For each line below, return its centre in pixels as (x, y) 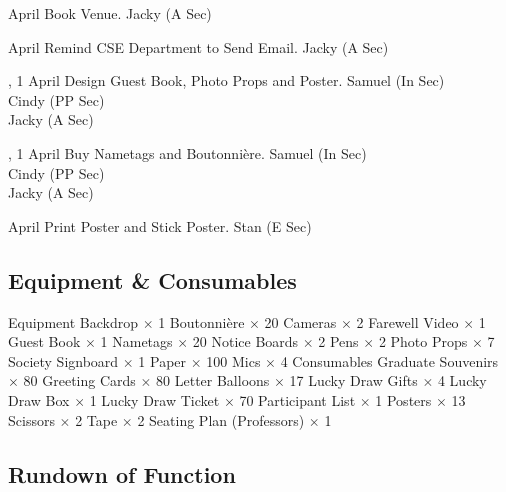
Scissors (31, 419)
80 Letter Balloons (213, 380)
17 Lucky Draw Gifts (353, 380)
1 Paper (162, 360)
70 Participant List (297, 399)
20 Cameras (300, 321)
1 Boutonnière (201, 321)
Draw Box (39, 399)
